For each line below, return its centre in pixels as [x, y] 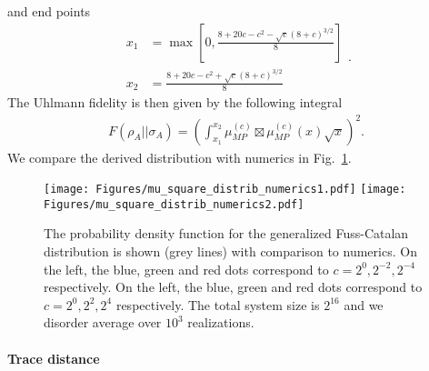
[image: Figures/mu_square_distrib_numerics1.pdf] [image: [225, 190]
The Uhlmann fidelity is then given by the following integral [175, 102]
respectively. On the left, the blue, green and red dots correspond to [233, 287]
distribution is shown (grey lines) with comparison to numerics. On [230, 251]
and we [364, 304]
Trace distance [54, 358]
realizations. [221, 322]
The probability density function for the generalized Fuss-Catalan [226, 233]
